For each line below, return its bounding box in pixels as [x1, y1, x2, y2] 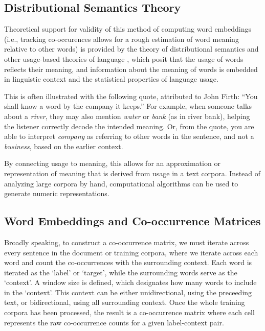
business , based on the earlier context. [4, 140, 123, 151]
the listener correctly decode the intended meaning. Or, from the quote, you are [4, 121, 254, 131]
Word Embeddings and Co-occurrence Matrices [4, 213, 261, 229]
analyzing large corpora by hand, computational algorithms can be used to [4, 178, 238, 188]
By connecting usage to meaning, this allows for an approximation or [4, 158, 220, 169]
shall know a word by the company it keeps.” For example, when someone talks [4, 101, 252, 111]
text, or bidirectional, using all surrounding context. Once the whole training [4, 297, 245, 308]
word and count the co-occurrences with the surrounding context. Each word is [4, 257, 252, 268]
